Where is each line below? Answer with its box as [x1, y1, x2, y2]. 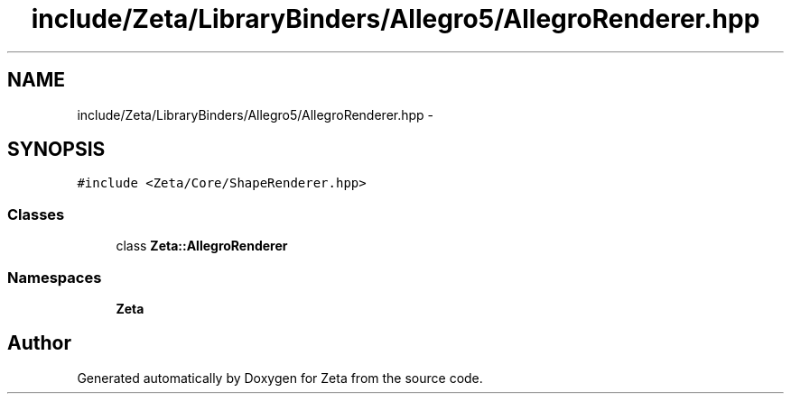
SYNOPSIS [7, 138, 106, 161]
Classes [7, 205, 65, 223]
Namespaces [7, 268, 102, 287]
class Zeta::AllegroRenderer [116, 238, 288, 254]
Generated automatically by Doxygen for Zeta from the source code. [77, 369, 483, 386]
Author [7, 332, 71, 355]
